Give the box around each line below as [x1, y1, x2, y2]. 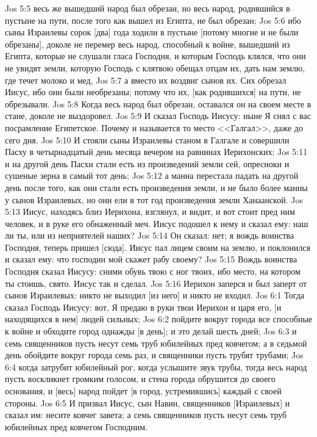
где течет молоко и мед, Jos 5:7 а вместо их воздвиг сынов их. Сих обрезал [5, 73, 287, 86]
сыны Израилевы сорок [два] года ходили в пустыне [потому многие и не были [5, 26, 299, 38]
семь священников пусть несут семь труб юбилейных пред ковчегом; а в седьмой [5, 336, 307, 349]
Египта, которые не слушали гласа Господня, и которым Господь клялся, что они [5, 49, 306, 62]
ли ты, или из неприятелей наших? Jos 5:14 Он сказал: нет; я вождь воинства [5, 229, 294, 242]
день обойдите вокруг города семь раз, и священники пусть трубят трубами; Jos [5, 349, 304, 361]
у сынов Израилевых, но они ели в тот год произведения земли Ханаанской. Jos [5, 193, 303, 206]
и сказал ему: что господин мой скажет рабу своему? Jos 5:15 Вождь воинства [5, 253, 297, 265]
